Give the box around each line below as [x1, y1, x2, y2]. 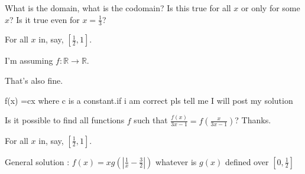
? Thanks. [235, 114, 271, 126]
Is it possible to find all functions [5, 114, 125, 126]
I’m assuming [5, 54, 53, 67]
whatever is [155, 155, 197, 168]
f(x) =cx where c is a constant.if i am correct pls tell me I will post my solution [5, 94, 293, 106]
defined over [225, 155, 269, 168]
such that [134, 114, 168, 126]
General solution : [5, 155, 70, 168]
